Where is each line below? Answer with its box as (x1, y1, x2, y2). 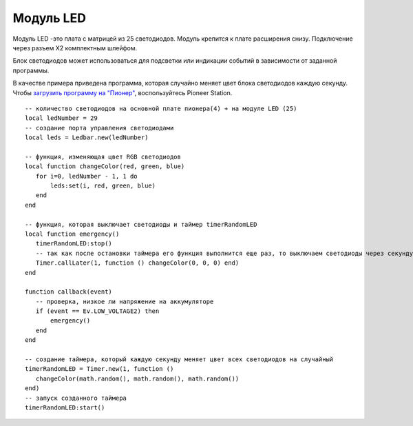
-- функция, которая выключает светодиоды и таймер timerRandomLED (25, 221, 257, 228)
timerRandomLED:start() (25, 404, 105, 412)
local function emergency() (25, 230, 120, 238)
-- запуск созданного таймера (25, 394, 127, 402)
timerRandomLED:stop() (35, 240, 113, 247)
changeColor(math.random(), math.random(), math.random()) (35, 374, 240, 383)
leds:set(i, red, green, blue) (50, 182, 156, 190)
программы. (12, 66, 50, 74)
